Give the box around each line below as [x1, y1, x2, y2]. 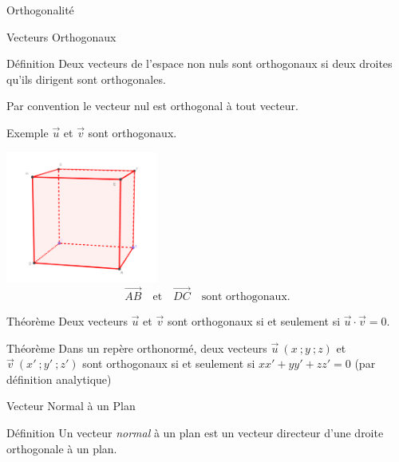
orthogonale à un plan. [6, 440, 117, 456]
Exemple [6, 124, 49, 140]
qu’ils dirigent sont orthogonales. [6, 70, 166, 87]
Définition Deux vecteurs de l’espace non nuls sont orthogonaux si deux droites [6, 55, 393, 72]
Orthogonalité [6, 2, 74, 18]
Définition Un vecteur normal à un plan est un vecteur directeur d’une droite [6, 424, 384, 440]
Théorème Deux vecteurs [6, 313, 128, 329]
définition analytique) [6, 370, 112, 387]
